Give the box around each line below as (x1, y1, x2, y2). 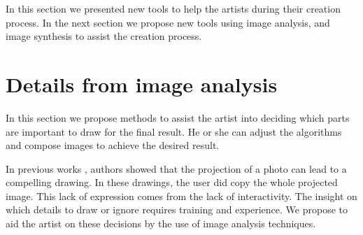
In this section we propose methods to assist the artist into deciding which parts (6, 110, 350, 124)
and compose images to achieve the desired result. (6, 138, 220, 152)
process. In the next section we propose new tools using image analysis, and (6, 15, 330, 29)
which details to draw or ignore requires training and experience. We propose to (6, 202, 348, 217)
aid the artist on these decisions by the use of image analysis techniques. (6, 216, 316, 231)
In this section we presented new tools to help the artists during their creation (6, 1, 341, 15)
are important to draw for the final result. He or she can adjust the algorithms (6, 124, 342, 138)
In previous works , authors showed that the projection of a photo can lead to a (6, 161, 347, 176)
